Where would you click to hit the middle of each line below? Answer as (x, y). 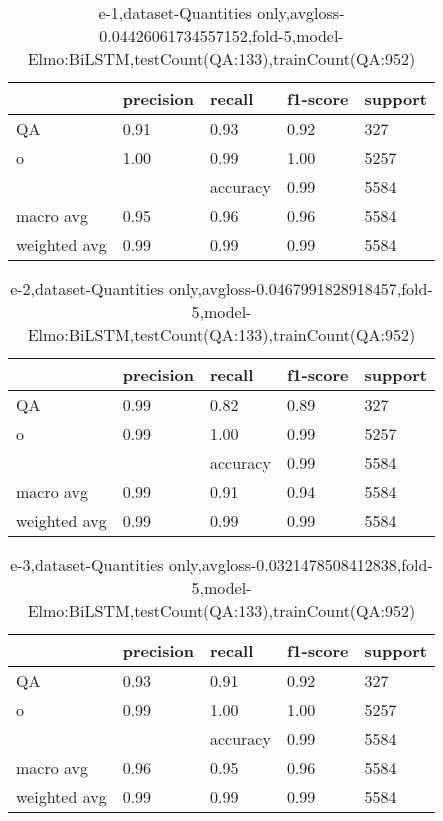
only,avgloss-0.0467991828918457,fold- (300, 288)
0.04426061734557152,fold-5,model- (221, 35)
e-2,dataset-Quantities (87, 288)
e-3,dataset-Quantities (87, 564)
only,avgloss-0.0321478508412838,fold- (300, 564)
